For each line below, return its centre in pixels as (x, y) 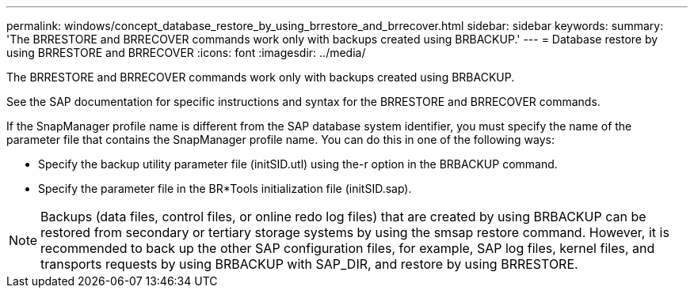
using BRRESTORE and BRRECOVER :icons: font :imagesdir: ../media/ (186, 53)
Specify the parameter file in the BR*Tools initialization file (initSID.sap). (225, 188)
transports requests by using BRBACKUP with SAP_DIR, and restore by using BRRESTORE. (309, 264)
